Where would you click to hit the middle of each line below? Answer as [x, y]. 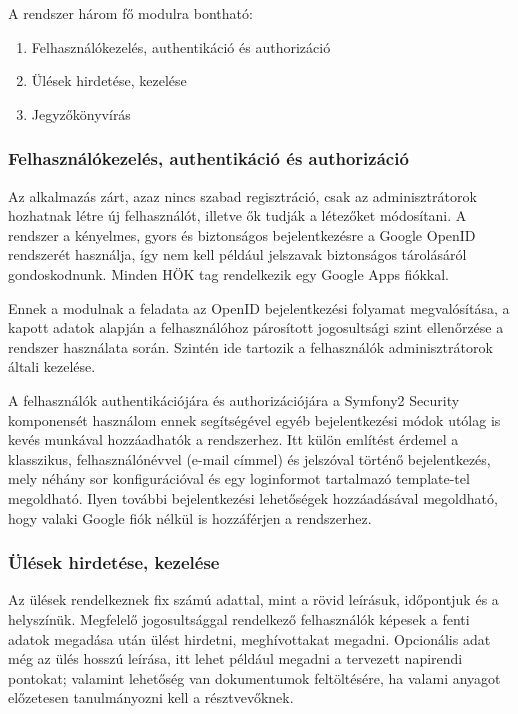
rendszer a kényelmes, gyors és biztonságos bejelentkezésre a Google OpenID [242, 234]
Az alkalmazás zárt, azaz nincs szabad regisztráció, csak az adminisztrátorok [242, 195]
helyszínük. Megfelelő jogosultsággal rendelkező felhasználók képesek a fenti [239, 618]
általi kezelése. [52, 366]
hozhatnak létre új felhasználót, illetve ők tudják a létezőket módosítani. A [237, 215]
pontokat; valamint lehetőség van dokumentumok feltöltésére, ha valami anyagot [254, 677]
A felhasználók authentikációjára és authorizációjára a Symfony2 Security [234, 399]
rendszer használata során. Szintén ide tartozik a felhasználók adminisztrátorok [250, 346]
